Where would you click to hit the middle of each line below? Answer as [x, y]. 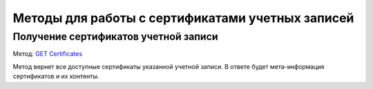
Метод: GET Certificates [48, 54]
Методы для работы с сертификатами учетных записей [183, 18]
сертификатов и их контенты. [56, 77]
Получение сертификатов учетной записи [115, 37]
